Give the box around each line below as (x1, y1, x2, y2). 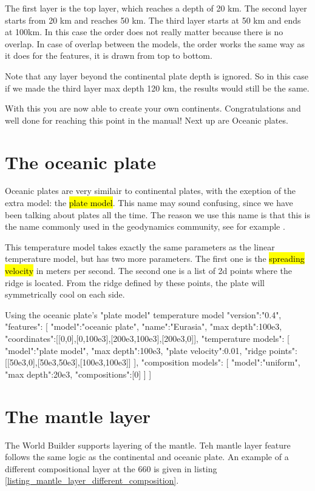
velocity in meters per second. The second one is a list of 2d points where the (5, 264, 293, 277)
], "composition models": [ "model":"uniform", (134, 356, 300, 369)
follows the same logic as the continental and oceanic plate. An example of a (5, 450, 289, 463)
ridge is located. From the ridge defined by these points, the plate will (5, 276, 265, 289)
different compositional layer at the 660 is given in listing (5, 462, 217, 475)
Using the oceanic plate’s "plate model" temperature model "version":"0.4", (5, 308, 282, 321)
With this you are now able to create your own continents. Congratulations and (5, 102, 301, 115)
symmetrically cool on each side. (5, 288, 125, 301)
